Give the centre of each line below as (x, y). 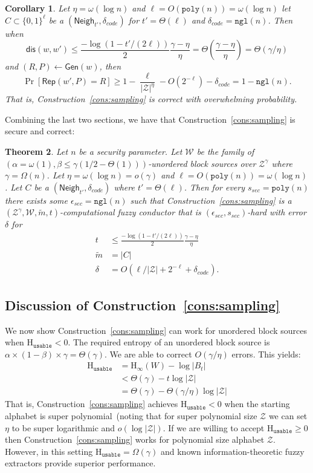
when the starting (257, 404)
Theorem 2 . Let (37, 151)
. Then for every (214, 187)
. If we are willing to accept (214, 427)
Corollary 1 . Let (37, 8)
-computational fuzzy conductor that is (130, 212)
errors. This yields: (266, 354)
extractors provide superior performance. (80, 463)
